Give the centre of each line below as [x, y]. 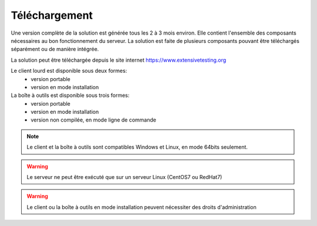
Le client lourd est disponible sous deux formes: [69, 71]
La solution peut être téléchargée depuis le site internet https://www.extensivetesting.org [119, 60]
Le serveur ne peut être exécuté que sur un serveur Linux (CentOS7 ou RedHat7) [124, 177]
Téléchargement [52, 15]
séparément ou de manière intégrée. [55, 49]
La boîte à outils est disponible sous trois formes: [70, 95]
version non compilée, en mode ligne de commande [94, 120]
